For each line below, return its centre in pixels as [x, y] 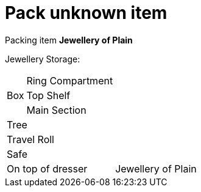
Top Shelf [48, 95]
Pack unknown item [86, 13]
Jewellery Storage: [43, 59]
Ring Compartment [70, 80]
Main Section [56, 110]
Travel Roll [30, 139]
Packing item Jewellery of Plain [69, 40]
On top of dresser [47, 168]
